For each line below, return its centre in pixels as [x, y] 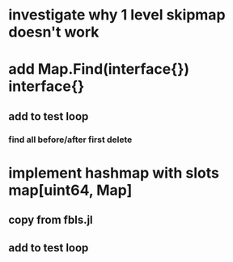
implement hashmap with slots [114, 173]
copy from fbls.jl [51, 220]
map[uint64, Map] [70, 190]
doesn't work [54, 32]
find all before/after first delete [70, 140]
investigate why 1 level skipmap [117, 15]
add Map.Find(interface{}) [99, 69]
